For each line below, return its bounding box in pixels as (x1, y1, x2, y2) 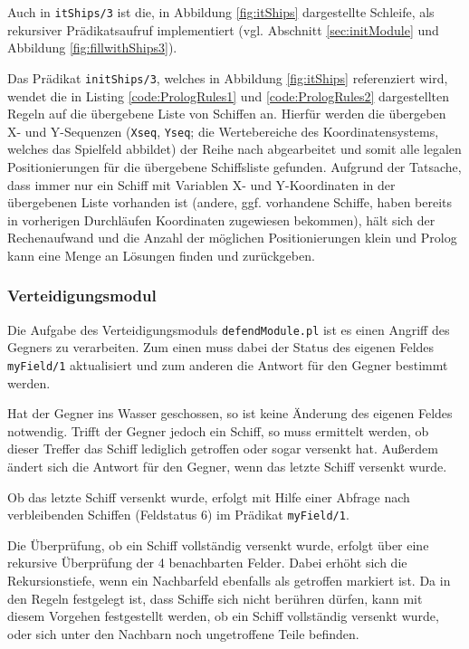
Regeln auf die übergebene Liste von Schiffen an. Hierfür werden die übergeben (7, 104, 446, 123)
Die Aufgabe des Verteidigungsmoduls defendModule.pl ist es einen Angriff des (7, 320, 450, 339)
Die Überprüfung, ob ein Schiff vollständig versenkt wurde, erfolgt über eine (7, 535, 429, 554)
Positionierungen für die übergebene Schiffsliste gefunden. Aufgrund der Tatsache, (7, 157, 462, 176)
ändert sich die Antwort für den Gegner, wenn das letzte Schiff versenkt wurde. (7, 457, 447, 475)
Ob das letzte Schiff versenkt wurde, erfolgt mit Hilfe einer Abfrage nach (7, 487, 410, 506)
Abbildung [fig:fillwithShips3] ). (7, 38, 177, 57)
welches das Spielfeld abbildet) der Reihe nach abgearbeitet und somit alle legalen (7, 139, 462, 158)
